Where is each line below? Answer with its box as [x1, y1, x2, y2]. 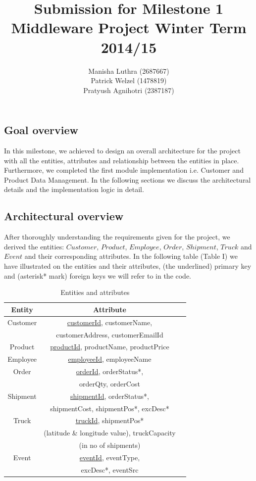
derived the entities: [4, 241, 64, 251]
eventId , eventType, [79, 452, 140, 462]
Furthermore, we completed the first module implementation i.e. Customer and [4, 165, 244, 175]
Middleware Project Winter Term [11, 17, 247, 38]
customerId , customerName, [67, 317, 153, 327]
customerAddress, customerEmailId [56, 329, 163, 339]
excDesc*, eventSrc [81, 464, 139, 475]
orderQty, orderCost [79, 378, 140, 388]
